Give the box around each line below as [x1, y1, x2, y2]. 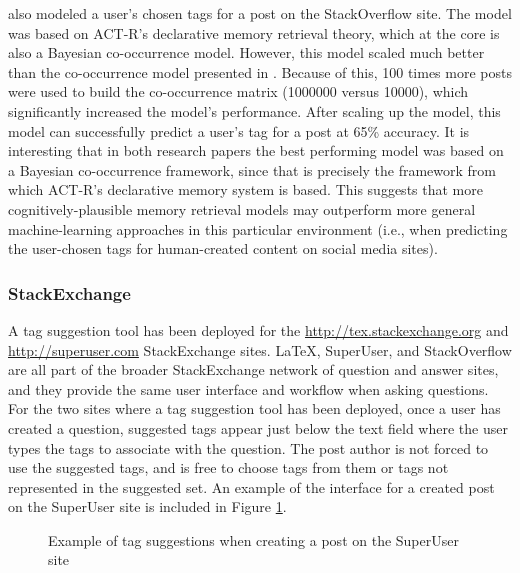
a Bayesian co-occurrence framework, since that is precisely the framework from [8, 159, 497, 180]
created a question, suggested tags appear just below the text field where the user [8, 417, 508, 438]
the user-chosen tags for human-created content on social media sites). [8, 238, 438, 259]
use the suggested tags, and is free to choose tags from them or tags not [8, 457, 449, 478]
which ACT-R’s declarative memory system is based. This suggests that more [8, 179, 483, 200]
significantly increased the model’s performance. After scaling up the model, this [8, 100, 501, 121]
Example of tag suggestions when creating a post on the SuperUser [48, 529, 459, 550]
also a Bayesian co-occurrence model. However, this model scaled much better [8, 42, 485, 63]
